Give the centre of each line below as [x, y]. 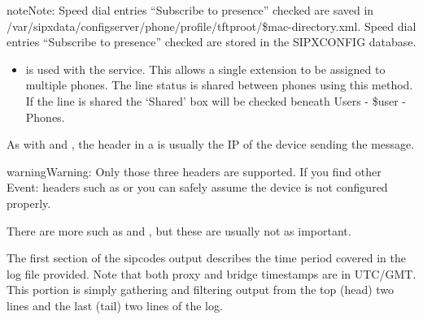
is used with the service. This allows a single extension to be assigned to [205, 69]
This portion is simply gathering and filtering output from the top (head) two [201, 290]
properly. [29, 203]
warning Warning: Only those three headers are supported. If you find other [194, 171]
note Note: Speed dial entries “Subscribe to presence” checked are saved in [190, 10]
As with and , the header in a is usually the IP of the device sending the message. [211, 144]
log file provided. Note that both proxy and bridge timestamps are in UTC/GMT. [211, 273]
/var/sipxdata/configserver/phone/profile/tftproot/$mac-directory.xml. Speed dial [211, 26]
